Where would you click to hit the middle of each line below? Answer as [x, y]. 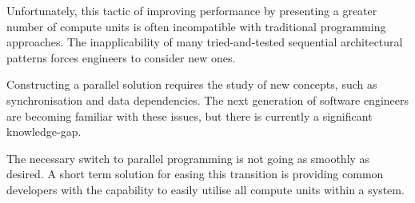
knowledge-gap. [44, 131]
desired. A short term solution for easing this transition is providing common [195, 174]
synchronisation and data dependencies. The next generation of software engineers [207, 100]
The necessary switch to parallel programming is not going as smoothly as [188, 158]
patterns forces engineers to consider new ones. [121, 57]
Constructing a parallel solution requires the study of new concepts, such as [192, 84]
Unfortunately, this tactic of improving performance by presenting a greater [192, 10]
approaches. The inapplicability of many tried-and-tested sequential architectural [205, 42]
